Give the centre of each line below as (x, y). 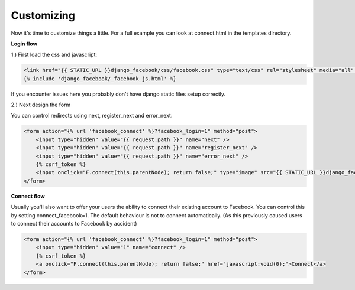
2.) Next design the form (41, 105)
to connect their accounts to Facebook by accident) (74, 223)
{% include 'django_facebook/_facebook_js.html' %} (100, 79)
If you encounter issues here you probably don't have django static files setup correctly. (118, 94)
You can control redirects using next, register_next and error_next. (92, 116)
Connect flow (28, 196)
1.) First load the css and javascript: (54, 55)
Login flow (24, 44)
